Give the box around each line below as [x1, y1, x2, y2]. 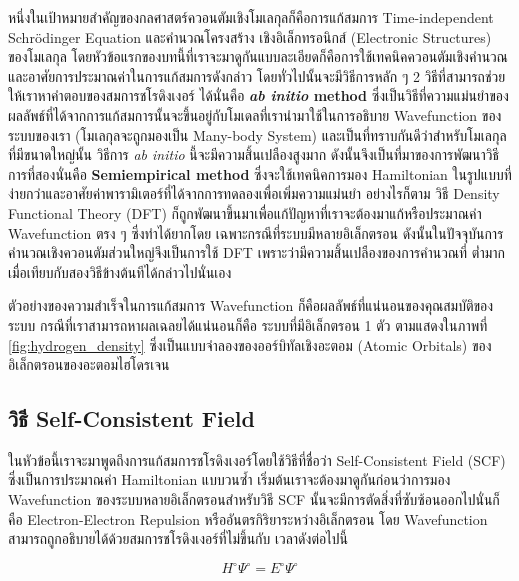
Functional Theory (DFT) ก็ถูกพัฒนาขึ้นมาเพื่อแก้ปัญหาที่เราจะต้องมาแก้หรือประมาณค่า [8, 202, 482, 223]
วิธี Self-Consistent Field [8, 403, 255, 434]
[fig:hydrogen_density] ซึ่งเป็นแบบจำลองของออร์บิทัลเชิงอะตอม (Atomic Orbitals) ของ [8, 334, 492, 355]
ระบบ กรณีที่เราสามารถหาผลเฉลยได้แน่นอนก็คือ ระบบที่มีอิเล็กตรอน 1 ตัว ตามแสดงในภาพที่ [8, 314, 488, 335]
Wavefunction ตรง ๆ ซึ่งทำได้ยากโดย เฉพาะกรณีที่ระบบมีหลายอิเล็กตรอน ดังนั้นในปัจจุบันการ [8, 222, 504, 243]
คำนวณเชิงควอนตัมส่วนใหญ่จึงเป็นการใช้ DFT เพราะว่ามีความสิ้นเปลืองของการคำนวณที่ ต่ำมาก [8, 242, 505, 263]
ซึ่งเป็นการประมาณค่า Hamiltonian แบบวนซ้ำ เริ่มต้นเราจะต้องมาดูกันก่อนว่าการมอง [8, 469, 451, 490]
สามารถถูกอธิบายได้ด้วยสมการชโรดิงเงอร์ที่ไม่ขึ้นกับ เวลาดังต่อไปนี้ [8, 528, 348, 549]
